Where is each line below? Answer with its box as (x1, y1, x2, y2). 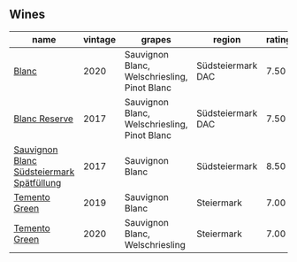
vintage (82, 33, 117, 45)
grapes (141, 33, 171, 45)
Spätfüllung (13, 176, 62, 189)
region (213, 33, 241, 45)
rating (265, 33, 292, 45)
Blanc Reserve (13, 112, 73, 125)
